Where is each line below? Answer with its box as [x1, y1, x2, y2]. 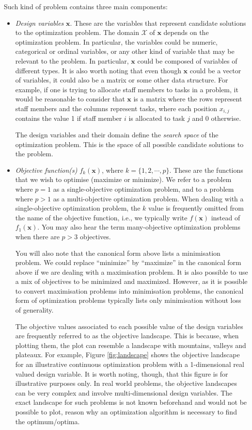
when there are [15, 231, 60, 241]
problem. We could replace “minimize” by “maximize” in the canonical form [15, 257, 241, 267]
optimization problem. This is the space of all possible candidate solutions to [15, 139, 244, 149]
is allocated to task [128, 113, 185, 123]
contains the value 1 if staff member [15, 113, 122, 123]
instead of [211, 212, 240, 222]
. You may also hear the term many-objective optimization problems [37, 222, 241, 232]
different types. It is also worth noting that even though [15, 65, 181, 75]
